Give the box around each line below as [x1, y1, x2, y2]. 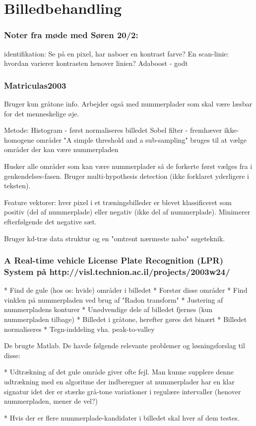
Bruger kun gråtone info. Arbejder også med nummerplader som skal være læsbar [4, 99, 253, 108]
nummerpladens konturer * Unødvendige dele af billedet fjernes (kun [4, 304, 213, 315]
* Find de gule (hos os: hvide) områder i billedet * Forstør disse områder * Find [4, 285, 248, 295]
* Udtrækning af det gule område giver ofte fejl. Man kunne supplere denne [4, 367, 234, 377]
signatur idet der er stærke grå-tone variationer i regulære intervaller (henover [4, 386, 241, 396]
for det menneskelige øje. [4, 108, 79, 118]
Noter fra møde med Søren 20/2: [4, 29, 138, 41]
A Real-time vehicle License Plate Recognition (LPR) [4, 254, 223, 266]
